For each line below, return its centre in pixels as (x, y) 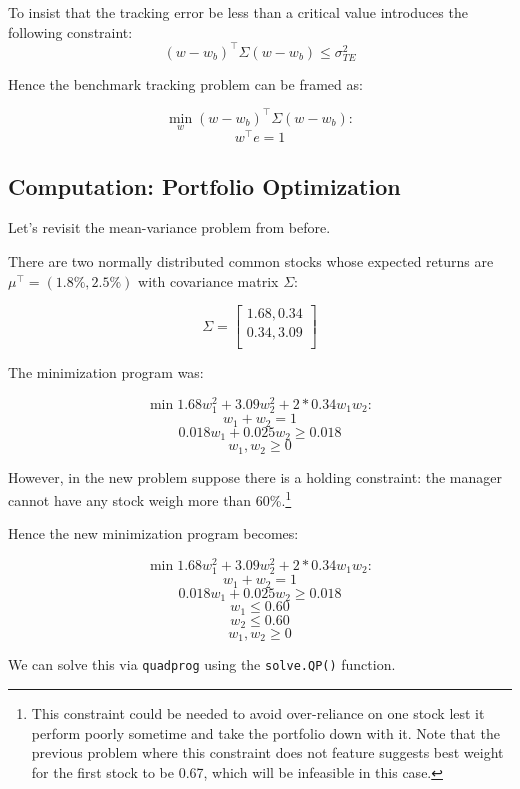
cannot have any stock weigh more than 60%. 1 (150, 498)
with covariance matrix (208, 280)
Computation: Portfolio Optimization (204, 185)
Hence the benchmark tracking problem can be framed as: (185, 83)
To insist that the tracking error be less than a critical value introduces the (238, 12)
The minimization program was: (106, 372)
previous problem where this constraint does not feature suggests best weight (267, 752)
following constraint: (70, 31)
